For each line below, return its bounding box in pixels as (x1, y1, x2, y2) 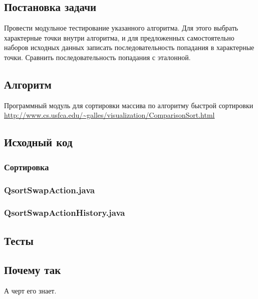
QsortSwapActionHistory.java (4, 206, 125, 219)
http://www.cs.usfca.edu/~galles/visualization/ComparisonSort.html (4, 110, 215, 120)
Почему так (4, 262, 61, 277)
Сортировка (4, 160, 49, 173)
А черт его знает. (4, 285, 57, 296)
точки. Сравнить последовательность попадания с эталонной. (4, 52, 191, 62)
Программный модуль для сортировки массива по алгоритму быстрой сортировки (4, 100, 253, 110)
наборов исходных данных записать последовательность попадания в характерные (4, 42, 254, 53)
